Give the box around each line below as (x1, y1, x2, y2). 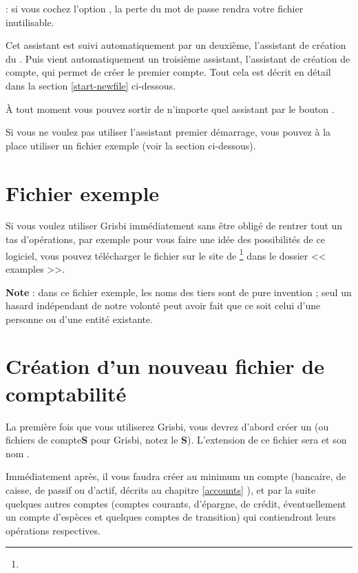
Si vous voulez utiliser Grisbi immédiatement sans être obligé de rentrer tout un (6, 218, 343, 233)
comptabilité (6, 379, 127, 407)
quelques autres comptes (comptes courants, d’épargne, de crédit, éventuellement (6, 496, 346, 510)
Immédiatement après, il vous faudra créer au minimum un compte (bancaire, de (6, 469, 346, 483)
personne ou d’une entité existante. (6, 311, 154, 326)
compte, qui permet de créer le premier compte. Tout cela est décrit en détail (6, 65, 331, 79)
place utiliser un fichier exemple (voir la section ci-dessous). (6, 138, 256, 152)
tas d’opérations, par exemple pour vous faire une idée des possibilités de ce (6, 232, 325, 247)
